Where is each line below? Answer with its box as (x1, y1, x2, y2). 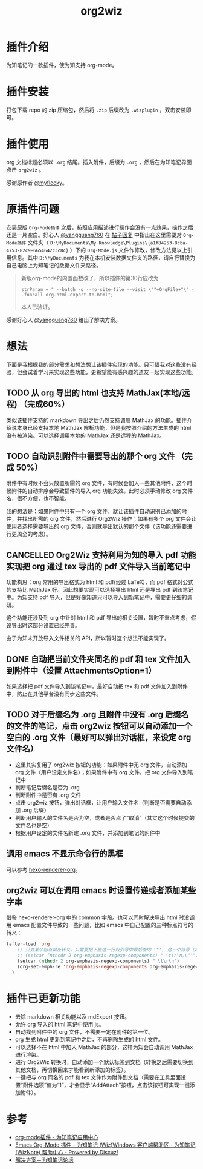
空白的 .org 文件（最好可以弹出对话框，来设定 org (6, 732, 192, 743)
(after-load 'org (6, 941, 50, 947)
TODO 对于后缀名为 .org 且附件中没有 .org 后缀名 (6, 709, 189, 720)
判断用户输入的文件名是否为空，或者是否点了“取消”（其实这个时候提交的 (14, 814, 195, 821)
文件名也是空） (14, 822, 53, 829)
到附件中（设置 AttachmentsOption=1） (6, 665, 157, 675)
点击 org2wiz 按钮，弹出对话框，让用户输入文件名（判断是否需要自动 (14, 799, 187, 806)
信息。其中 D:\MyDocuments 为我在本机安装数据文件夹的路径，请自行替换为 (11, 253, 196, 261)
